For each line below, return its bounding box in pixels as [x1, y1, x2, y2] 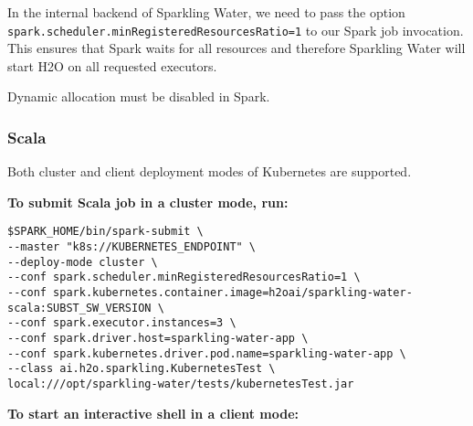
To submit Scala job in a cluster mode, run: [7, 192, 289, 211]
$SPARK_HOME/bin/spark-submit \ [7, 225, 204, 239]
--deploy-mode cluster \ [7, 255, 158, 269]
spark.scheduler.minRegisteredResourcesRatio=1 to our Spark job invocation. [7, 20, 464, 39]
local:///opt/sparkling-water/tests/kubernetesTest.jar [7, 378, 354, 390]
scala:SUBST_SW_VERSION [7, 301, 152, 314]
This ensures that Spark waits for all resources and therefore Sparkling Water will [7, 38, 466, 58]
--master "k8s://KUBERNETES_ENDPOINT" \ [7, 240, 257, 254]
